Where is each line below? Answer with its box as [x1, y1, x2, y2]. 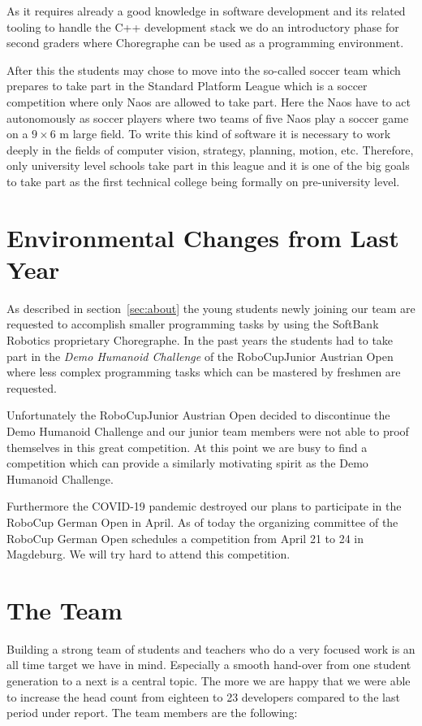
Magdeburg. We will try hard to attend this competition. [6, 546, 291, 563]
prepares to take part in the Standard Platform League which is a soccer [6, 77, 368, 94]
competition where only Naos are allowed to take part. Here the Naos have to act [6, 93, 411, 110]
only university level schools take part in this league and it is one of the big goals [6, 157, 410, 174]
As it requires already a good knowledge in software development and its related [6, 2, 406, 19]
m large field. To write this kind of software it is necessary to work [59, 125, 391, 142]
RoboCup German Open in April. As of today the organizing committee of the [6, 513, 398, 530]
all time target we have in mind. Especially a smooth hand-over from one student [6, 656, 411, 673]
